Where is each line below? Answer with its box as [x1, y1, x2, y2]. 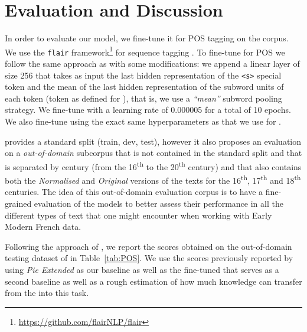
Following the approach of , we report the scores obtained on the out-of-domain [5, 240, 292, 252]
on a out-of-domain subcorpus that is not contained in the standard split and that [5, 147, 302, 159]
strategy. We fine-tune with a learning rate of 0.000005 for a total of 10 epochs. [5, 103, 291, 116]
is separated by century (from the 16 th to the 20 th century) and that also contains [5, 158, 302, 172]
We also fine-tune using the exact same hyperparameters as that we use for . [5, 115, 282, 128]
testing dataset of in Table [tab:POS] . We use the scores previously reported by [5, 252, 293, 264]
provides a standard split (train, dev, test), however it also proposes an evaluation [5, 135, 302, 147]
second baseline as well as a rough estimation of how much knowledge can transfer [5, 275, 302, 287]
